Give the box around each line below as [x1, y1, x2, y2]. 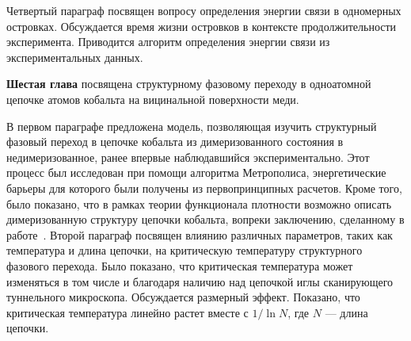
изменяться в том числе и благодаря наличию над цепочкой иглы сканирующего [6, 273, 394, 289]
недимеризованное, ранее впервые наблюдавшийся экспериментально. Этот [6, 148, 370, 165]
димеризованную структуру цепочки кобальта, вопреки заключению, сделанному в [6, 211, 405, 228]
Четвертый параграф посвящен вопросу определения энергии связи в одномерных [6, 2, 401, 18]
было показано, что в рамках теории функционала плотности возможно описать [6, 195, 392, 212]
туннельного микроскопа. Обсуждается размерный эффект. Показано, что [6, 289, 360, 305]
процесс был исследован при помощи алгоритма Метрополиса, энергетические [6, 164, 386, 181]
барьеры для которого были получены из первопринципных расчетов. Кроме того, [6, 179, 402, 196]
